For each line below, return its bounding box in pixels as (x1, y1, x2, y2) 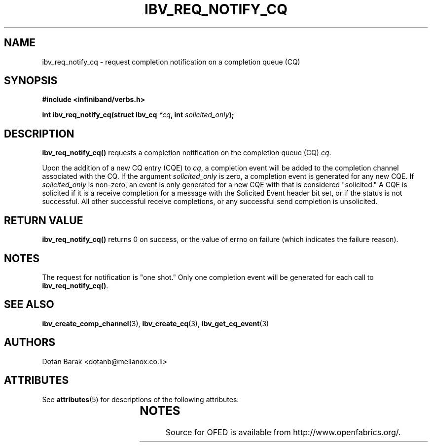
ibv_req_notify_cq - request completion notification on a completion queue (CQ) (42, 57, 300, 66)
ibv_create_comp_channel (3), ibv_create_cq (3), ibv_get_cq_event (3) (42, 319, 269, 328)
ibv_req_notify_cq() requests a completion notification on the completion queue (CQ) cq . (42, 148, 331, 157)
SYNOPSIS (4, 74, 58, 87)
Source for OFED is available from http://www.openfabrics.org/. (165, 427, 401, 438)
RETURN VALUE (4, 214, 83, 227)
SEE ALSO (4, 298, 54, 311)
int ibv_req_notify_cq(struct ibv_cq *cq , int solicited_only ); (42, 110, 234, 119)
